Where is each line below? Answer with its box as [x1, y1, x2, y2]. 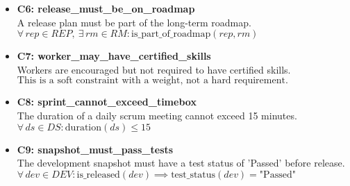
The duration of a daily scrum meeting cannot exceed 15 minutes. [17, 108, 297, 122]
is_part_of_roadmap [131, 29, 211, 40]
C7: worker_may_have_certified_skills [17, 49, 211, 63]
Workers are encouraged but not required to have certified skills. [17, 62, 291, 76]
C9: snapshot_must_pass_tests [17, 142, 174, 156]
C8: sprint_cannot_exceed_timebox [17, 94, 197, 109]
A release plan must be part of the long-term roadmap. [17, 15, 251, 29]
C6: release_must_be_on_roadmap [17, 1, 195, 15]
